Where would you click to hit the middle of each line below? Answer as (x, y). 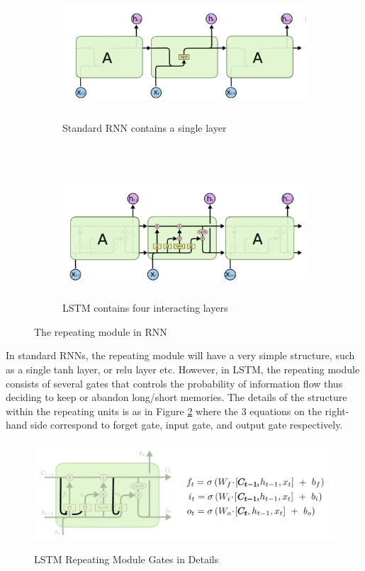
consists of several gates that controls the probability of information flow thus (174, 383)
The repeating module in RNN (101, 331)
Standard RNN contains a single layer (145, 127)
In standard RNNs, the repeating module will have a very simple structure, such (180, 355)
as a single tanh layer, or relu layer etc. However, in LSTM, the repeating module (183, 369)
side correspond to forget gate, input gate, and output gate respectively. (187, 425)
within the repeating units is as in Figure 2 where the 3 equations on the (164, 411)
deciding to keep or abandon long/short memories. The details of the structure (176, 397)
